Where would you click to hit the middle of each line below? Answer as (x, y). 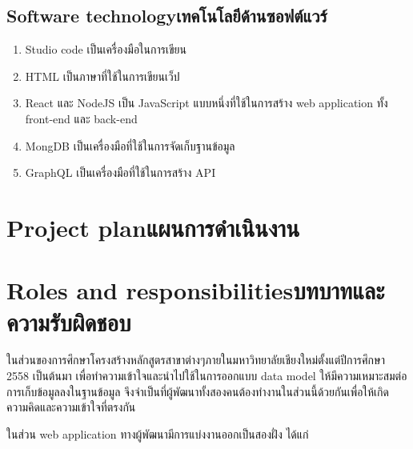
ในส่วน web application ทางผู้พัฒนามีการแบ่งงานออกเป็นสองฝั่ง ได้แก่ (158, 433)
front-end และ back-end (81, 118)
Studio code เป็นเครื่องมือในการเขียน (106, 49)
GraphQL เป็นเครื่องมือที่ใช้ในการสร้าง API (120, 172)
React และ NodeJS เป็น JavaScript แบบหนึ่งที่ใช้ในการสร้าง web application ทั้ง (206, 103)
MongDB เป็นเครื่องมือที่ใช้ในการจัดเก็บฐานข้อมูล (130, 145)
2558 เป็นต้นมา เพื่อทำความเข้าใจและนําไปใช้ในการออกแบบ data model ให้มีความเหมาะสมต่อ (207, 376)
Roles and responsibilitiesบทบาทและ (196, 290)
